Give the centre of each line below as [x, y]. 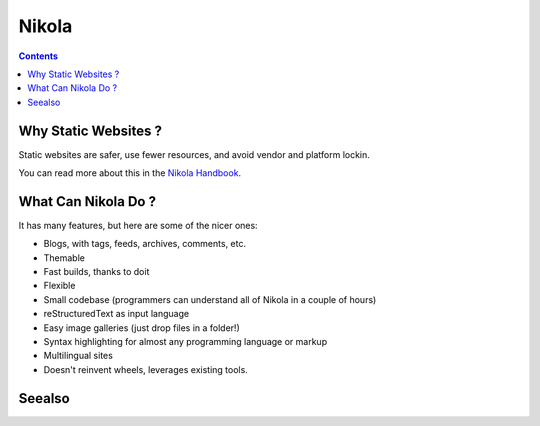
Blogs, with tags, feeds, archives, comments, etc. [145, 244]
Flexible [59, 286]
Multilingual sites [78, 356]
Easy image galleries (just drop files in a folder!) [141, 327]
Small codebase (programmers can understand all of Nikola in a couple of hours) [210, 299]
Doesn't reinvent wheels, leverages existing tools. [146, 369]
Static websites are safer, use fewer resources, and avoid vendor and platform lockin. [194, 154]
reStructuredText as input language [116, 314]
